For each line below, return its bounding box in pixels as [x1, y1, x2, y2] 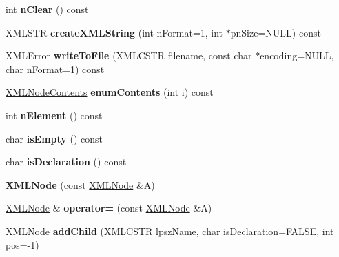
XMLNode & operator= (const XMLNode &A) [6, 201, 212, 215]
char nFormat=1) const [6, 61, 105, 76]
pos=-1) [6, 237, 39, 251]
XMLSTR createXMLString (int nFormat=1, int [6, 25, 223, 39]
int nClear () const [6, 2, 89, 16]
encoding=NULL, [260, 48, 334, 63]
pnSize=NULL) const [230, 25, 321, 39]
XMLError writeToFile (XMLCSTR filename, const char [6, 48, 252, 63]
